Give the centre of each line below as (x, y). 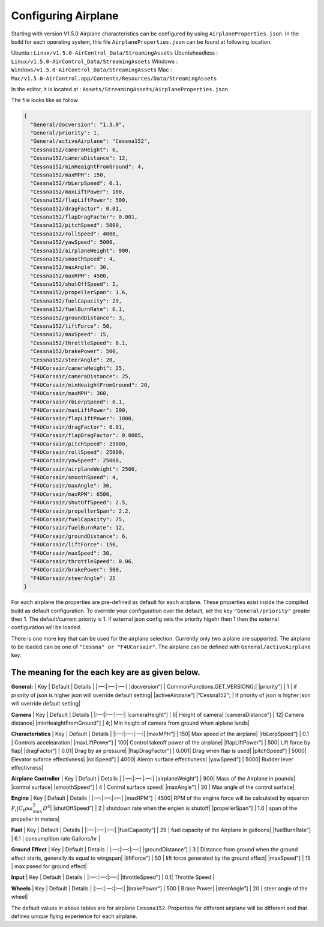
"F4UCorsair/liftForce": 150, (75, 545)
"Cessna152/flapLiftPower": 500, (79, 200)
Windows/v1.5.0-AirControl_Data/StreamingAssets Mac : (91, 70)
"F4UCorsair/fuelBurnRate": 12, (78, 528)
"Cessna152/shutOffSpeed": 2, (75, 284)
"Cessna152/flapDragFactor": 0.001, (84, 217)
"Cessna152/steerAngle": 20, (73, 360)
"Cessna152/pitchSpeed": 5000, (76, 225)
